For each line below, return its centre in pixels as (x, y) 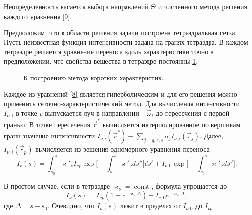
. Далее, (211, 136)
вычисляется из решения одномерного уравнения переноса (122, 149)
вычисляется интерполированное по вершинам (171, 124)
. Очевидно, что (71, 205)
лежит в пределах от (150, 205)
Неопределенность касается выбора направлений (76, 6)
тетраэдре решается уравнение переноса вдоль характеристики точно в (109, 51)
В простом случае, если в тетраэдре (57, 186)
